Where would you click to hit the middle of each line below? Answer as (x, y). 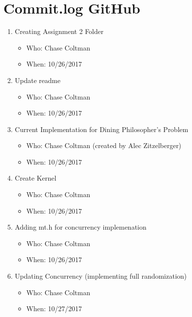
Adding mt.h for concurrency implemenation (81, 227)
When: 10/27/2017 (54, 309)
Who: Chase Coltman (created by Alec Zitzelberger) (104, 145)
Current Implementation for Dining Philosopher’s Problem (102, 129)
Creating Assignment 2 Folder (59, 31)
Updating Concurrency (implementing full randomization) (101, 276)
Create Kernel (36, 178)
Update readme (37, 80)
